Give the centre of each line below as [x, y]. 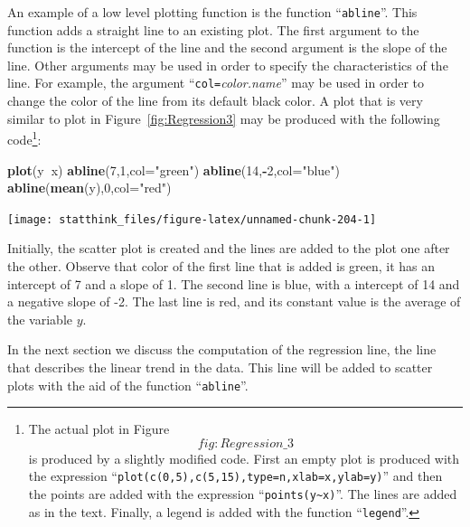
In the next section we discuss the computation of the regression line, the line [222, 349]
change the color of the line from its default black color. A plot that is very [215, 101]
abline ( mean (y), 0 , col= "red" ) [89, 188]
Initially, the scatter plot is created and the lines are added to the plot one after [229, 248]
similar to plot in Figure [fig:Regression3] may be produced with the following [224, 118]
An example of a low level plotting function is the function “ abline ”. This [212, 12]
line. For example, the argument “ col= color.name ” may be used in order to [216, 83]
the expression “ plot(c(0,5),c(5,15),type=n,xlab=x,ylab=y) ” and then [235, 476]
